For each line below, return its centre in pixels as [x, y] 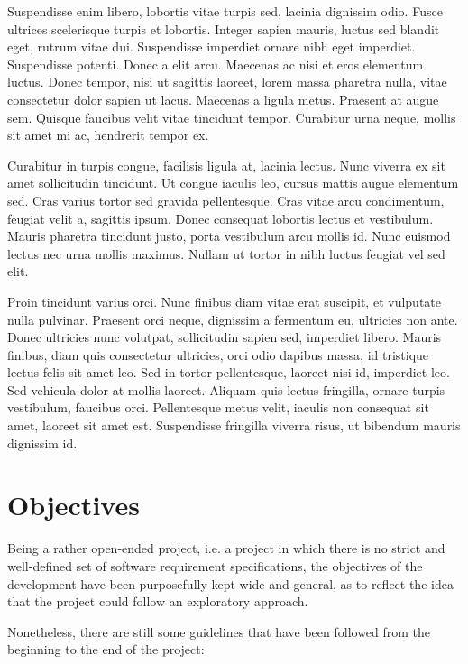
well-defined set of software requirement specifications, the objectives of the [215, 565]
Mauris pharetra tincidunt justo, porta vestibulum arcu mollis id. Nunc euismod [229, 236]
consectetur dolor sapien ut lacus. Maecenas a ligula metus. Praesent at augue [223, 99]
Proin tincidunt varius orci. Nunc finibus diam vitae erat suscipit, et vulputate [224, 301]
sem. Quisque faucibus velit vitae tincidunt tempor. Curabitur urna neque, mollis [232, 117]
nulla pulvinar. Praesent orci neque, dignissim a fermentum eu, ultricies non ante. [233, 319]
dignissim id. [42, 443]
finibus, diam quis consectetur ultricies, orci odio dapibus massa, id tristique [218, 354]
